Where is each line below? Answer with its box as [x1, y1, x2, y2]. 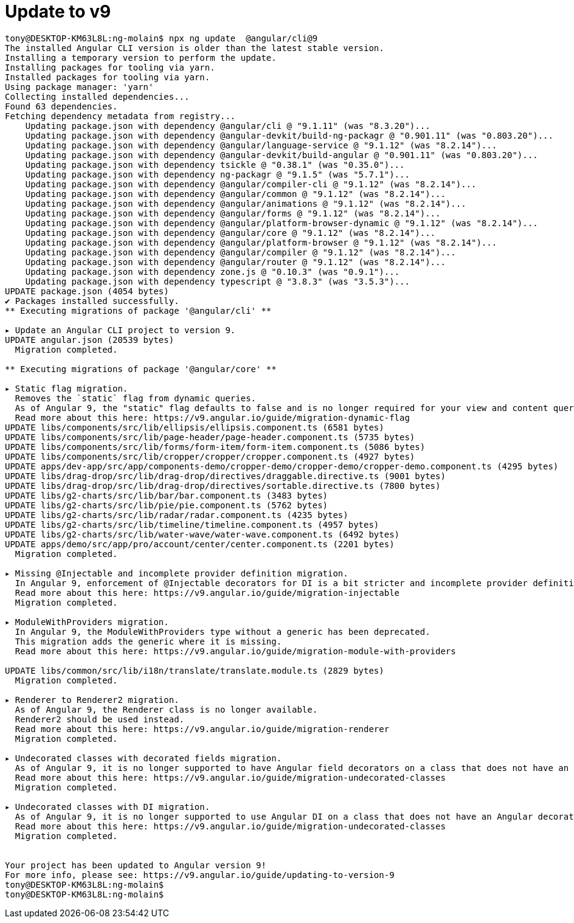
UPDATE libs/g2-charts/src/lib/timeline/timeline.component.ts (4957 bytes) [5, 519, 379, 530]
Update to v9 [5, 1, 111, 22]
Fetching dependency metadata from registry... [5, 111, 236, 121]
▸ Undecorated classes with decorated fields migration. [5, 753, 282, 763]
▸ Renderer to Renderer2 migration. [5, 694, 179, 705]
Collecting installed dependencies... [5, 91, 190, 102]
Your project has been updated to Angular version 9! [5, 860, 266, 870]
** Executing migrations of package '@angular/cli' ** [5, 305, 272, 316]
